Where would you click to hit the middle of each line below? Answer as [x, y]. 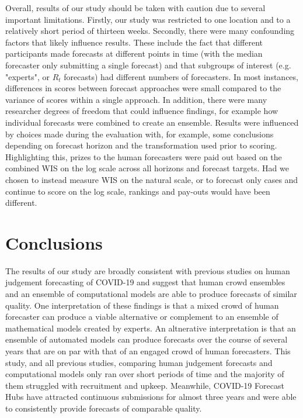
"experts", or [27, 76]
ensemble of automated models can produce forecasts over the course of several [147, 339]
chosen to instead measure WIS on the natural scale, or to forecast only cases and [152, 179]
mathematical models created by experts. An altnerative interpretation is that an [151, 328]
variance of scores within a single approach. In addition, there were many [136, 99]
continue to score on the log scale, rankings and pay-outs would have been [138, 191]
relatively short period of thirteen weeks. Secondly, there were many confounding [150, 31]
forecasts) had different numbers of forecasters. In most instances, [181, 76]
